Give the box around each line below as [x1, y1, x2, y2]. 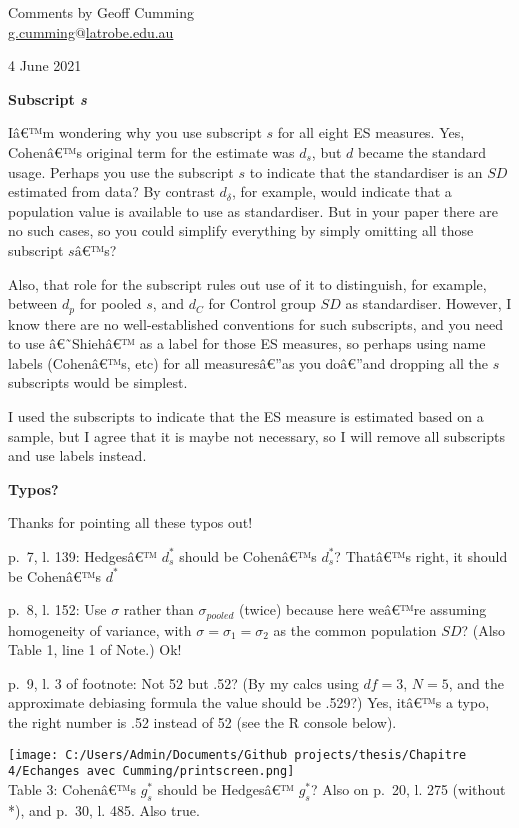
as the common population [273, 619, 437, 640]
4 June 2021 [8, 55, 82, 76]
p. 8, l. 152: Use [8, 599, 107, 620]
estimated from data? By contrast [8, 181, 215, 202]
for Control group [208, 293, 316, 314]
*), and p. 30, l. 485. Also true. [8, 799, 200, 820]
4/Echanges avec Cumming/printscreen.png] [8, 764, 295, 779]
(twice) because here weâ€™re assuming [239, 599, 487, 620]
